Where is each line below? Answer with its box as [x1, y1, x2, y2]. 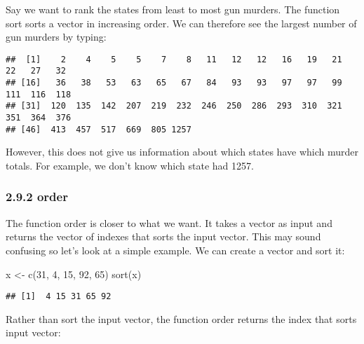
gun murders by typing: [6, 29, 107, 44]
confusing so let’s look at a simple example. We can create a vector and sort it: [6, 242, 345, 257]
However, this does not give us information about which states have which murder [6, 144, 358, 159]
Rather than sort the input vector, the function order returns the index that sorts [6, 311, 357, 326]
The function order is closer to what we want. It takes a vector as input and [6, 215, 332, 230]
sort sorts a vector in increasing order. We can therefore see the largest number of [6, 15, 357, 30]
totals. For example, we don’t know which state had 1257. [6, 158, 254, 172]
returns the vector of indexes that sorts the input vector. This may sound [6, 229, 321, 244]
